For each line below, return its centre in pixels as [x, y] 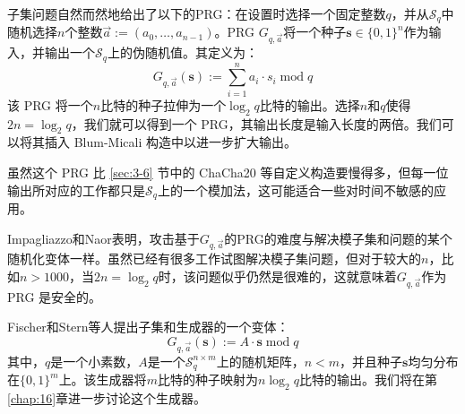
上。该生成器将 [103, 379]
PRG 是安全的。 [55, 296]
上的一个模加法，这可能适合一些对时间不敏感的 [295, 190]
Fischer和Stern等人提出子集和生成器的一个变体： [148, 327]
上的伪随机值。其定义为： [182, 52]
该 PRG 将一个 [50, 104]
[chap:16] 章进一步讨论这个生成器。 [107, 397]
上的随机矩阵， [260, 361]
